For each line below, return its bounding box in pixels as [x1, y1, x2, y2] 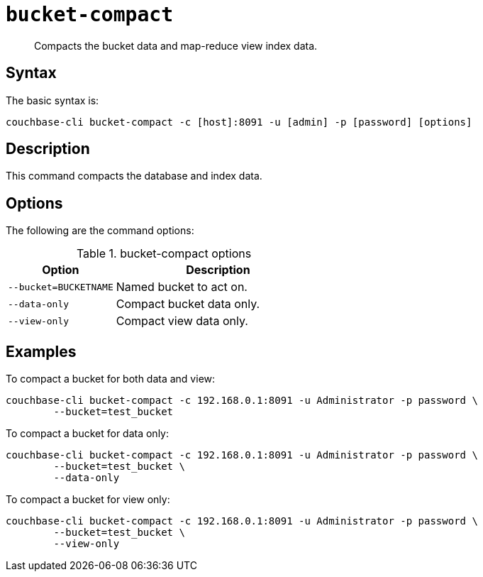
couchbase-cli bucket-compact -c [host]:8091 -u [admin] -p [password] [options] [6, 116, 472, 128]
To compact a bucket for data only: [6, 427, 169, 440]
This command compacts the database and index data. [6, 170, 262, 182]
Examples [6, 342, 77, 361]
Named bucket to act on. [116, 280, 248, 295]
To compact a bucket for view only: [6, 493, 170, 506]
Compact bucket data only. [116, 297, 260, 312]
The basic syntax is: [6, 94, 99, 106]
